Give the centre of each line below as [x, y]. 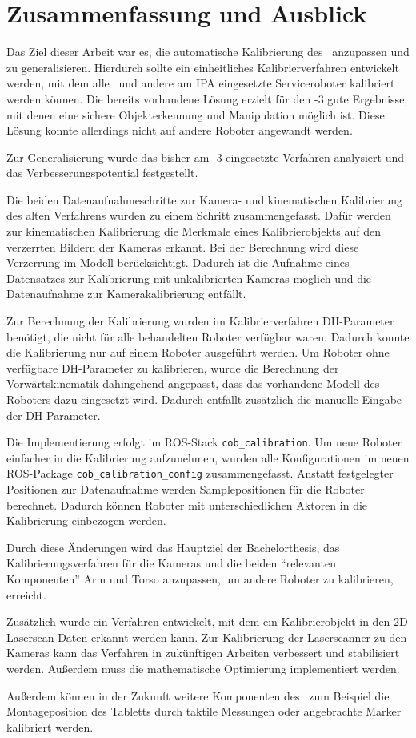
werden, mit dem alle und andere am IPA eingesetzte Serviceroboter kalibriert [201, 83]
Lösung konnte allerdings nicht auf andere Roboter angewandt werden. [180, 130]
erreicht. [26, 594]
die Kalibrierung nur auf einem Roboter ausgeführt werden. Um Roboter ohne [198, 352]
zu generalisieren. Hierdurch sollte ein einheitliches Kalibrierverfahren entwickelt [203, 67]
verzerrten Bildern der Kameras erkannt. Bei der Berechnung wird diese [183, 246]
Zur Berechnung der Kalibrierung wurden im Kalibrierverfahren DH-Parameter [200, 321]
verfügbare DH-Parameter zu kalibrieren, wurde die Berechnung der [173, 367]
